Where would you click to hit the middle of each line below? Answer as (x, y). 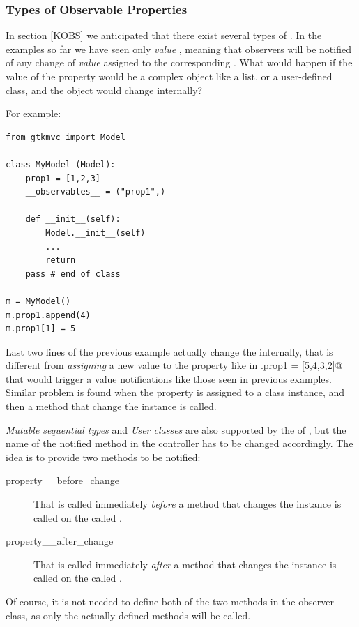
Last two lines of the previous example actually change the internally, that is (169, 351)
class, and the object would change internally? (104, 90)
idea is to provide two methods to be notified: (103, 456)
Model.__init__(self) (96, 233)
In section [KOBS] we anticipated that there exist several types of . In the (164, 35)
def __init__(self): (73, 219)
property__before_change (63, 480)
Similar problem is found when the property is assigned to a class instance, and (175, 392)
